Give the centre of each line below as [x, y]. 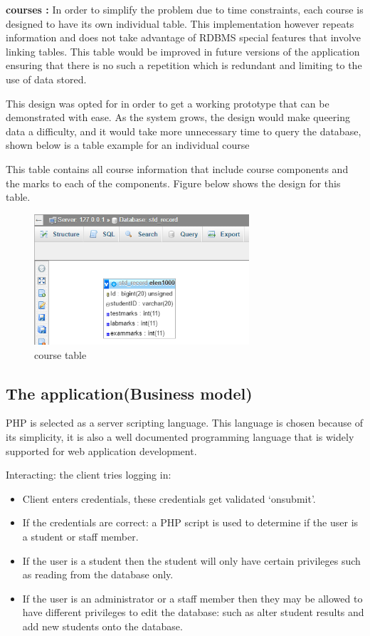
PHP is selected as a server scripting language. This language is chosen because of [185, 423]
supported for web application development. [101, 450]
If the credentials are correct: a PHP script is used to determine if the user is [190, 522]
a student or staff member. [80, 536]
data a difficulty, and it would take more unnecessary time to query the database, [184, 131]
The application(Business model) [129, 393]
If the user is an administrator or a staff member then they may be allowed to [192, 598]
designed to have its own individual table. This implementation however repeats [180, 23]
